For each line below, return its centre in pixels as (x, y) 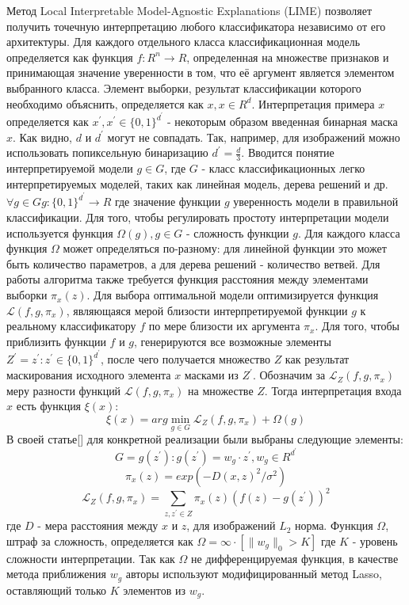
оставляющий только (57, 590)
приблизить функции (56, 341)
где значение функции (168, 202)
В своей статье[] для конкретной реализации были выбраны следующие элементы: (205, 439)
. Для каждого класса (349, 232)
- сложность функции (238, 232)
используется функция (60, 232)
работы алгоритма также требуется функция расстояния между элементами (187, 279)
